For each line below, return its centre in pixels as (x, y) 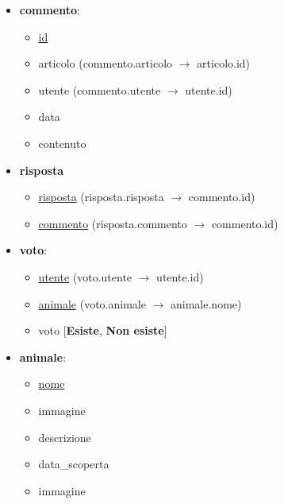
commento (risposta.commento (113, 223)
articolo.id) (224, 63)
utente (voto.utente (85, 276)
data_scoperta (74, 464)
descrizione (65, 437)
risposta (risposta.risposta (101, 197)
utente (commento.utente (100, 89)
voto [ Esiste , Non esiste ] (103, 330)
